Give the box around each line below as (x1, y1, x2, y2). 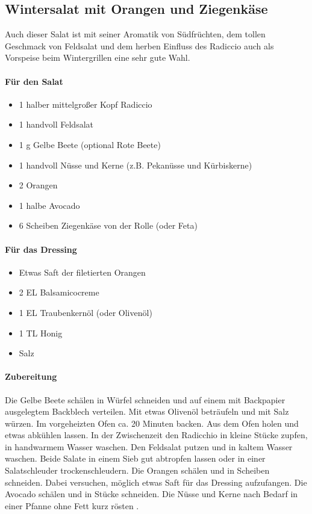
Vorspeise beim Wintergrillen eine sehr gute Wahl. (5, 51, 190, 64)
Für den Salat (5, 75, 63, 87)
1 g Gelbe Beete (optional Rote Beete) (19, 138, 161, 150)
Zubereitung (5, 370, 57, 383)
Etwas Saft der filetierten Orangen (19, 265, 146, 278)
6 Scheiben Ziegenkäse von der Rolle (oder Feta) (19, 219, 198, 232)
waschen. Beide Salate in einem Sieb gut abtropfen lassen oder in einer (5, 452, 266, 465)
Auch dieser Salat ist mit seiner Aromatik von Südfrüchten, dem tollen (5, 28, 266, 40)
